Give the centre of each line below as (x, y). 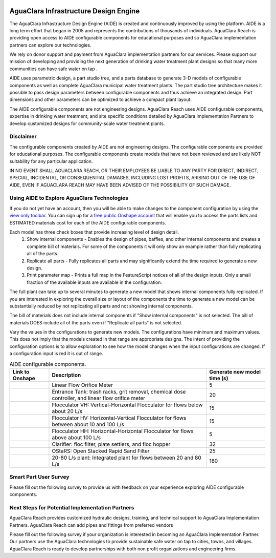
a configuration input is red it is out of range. (56, 354)
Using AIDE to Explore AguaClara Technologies (69, 198)
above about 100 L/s (76, 438)
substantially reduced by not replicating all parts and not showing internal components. (101, 306)
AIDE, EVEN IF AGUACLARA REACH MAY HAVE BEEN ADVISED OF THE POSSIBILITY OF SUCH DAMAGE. (120, 185)
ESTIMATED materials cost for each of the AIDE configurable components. (88, 222)
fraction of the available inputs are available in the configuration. (95, 282)
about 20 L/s (67, 411)
